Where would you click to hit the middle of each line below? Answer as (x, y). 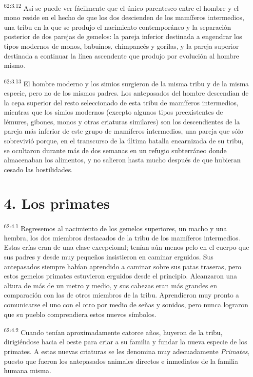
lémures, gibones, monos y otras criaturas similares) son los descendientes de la (122, 121)
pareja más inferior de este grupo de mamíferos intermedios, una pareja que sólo (124, 131)
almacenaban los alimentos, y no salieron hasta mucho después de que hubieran (122, 160)
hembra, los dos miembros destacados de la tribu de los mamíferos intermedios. (122, 237)
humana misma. (28, 370)
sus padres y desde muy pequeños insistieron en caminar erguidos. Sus (109, 256)
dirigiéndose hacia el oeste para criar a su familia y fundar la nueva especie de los (126, 342)
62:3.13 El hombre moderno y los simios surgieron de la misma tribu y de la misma (126, 82)
